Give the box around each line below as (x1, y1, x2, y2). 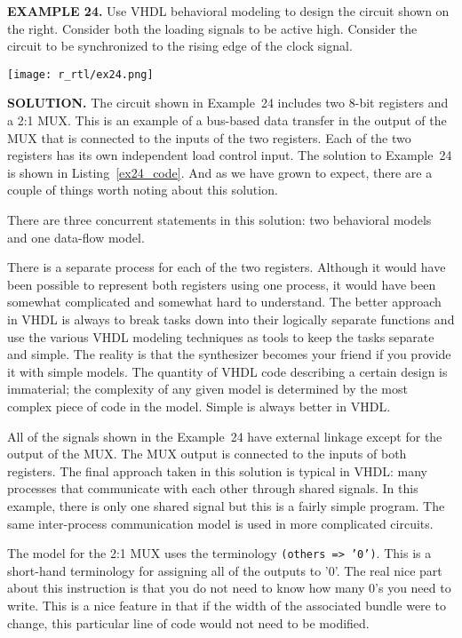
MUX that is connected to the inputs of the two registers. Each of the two (7, 128, 411, 147)
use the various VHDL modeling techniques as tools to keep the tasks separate (7, 327, 434, 346)
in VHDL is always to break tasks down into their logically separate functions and (7, 309, 455, 328)
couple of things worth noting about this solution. (7, 180, 278, 199)
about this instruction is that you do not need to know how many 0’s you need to (7, 578, 451, 597)
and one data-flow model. (7, 227, 145, 246)
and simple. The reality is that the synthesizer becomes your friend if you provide (7, 345, 451, 363)
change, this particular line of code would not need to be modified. (7, 613, 370, 632)
